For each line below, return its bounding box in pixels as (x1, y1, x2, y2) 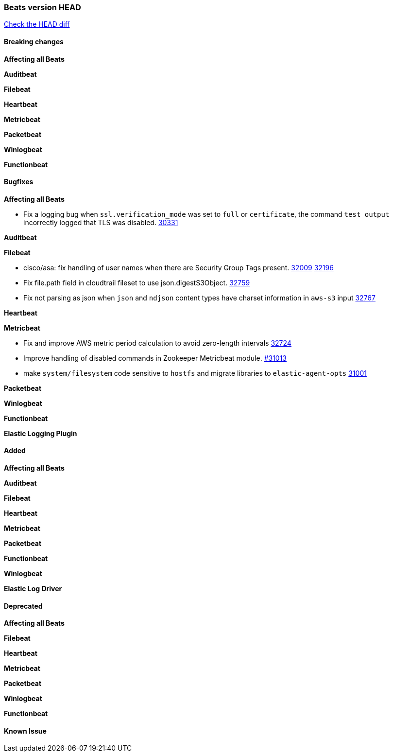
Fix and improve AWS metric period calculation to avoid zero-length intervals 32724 (23, 338, 291, 347)
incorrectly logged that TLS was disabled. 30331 (23, 218, 178, 227)
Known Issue (4, 726, 47, 735)
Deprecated (4, 601, 43, 610)
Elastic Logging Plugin (4, 429, 77, 438)
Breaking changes (4, 37, 64, 46)
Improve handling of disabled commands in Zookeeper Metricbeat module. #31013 (23, 353, 287, 362)
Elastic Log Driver (4, 584, 62, 593)
